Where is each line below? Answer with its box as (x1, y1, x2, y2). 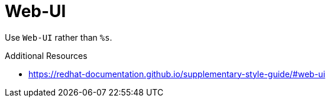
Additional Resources (5, 50, 88, 61)
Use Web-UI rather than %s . (5, 32, 112, 42)
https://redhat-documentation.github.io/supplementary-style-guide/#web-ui (28, 68, 325, 79)
